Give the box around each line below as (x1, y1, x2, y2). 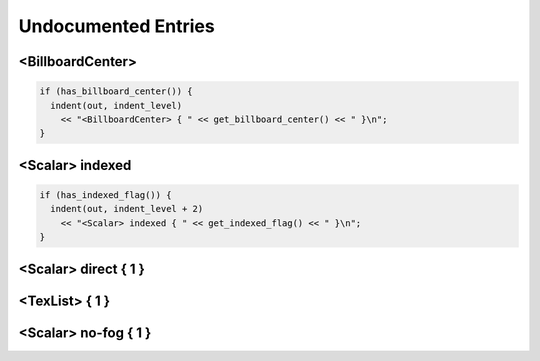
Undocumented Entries (18, 15, 215, 37)
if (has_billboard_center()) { (39, 86, 194, 97)
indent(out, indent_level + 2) (50, 203, 204, 215)
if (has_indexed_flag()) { (39, 189, 172, 200)
